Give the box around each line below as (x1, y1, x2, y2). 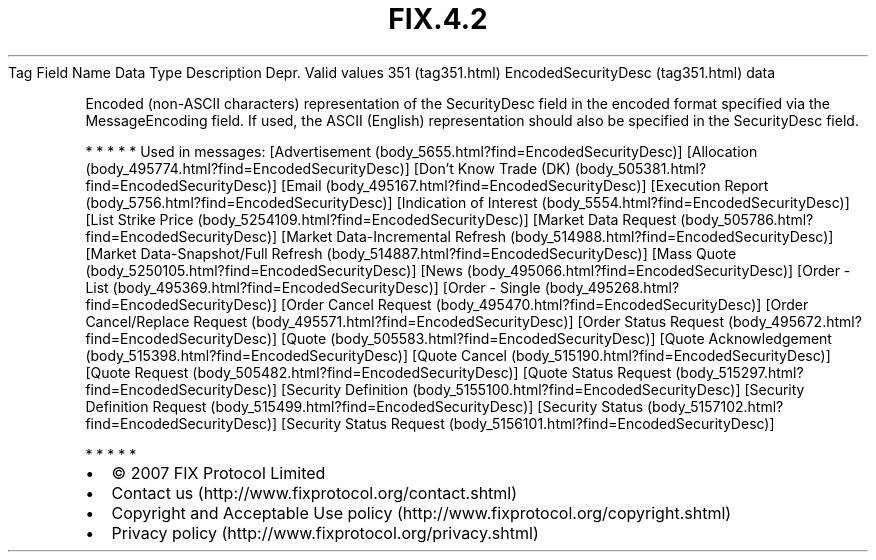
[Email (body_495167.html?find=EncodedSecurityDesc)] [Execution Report (281, 176, 769, 194)
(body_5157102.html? (647, 397, 784, 415)
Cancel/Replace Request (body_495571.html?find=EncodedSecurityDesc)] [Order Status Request (85, 312, 724, 330)
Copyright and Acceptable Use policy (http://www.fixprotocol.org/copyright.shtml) (111, 502, 732, 523)
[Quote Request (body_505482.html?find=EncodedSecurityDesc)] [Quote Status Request (85, 363, 672, 381)
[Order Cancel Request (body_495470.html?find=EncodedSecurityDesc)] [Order (281, 295, 809, 313)
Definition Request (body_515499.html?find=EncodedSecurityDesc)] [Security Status (85, 397, 644, 415)
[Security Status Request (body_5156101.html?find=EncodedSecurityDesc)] (281, 414, 775, 432)
